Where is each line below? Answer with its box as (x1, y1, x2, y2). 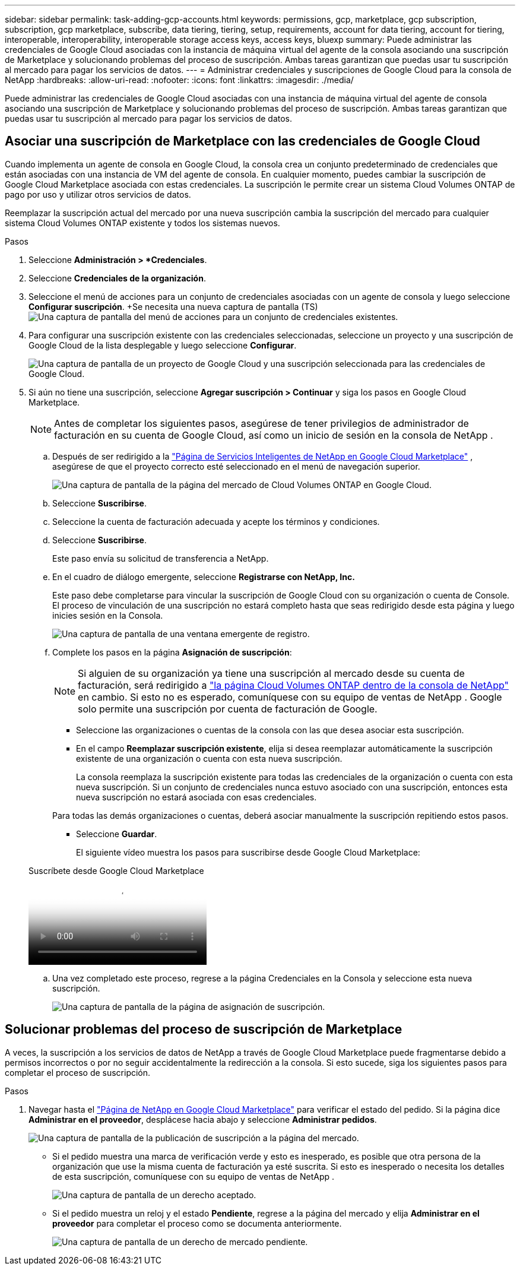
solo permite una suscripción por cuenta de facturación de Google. (78, 702, 378, 715)
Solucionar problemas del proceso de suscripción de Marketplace (5, 1022, 402, 1037)
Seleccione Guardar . (76, 828, 157, 839)
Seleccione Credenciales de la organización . (28, 273, 206, 283)
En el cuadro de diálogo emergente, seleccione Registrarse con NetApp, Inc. (52, 571, 355, 582)
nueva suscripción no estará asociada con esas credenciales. (76, 791, 317, 802)
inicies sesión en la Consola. (52, 610, 163, 620)
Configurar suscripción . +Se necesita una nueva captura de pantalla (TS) (28, 301, 318, 312)
